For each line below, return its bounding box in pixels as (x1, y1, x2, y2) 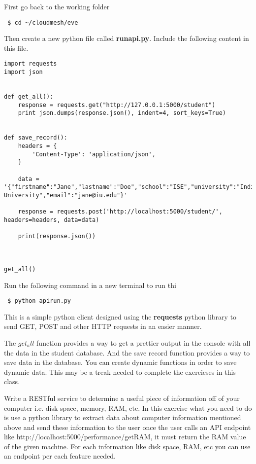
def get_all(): (4, 93, 54, 101)
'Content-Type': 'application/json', (32, 150, 156, 158)
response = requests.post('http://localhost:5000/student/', (18, 208, 223, 215)
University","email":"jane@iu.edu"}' (4, 191, 128, 199)
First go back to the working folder (4, 1, 110, 11)
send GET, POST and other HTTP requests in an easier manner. (4, 321, 202, 331)
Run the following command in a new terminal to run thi (4, 280, 176, 290)
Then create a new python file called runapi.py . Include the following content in (4, 33, 249, 43)
